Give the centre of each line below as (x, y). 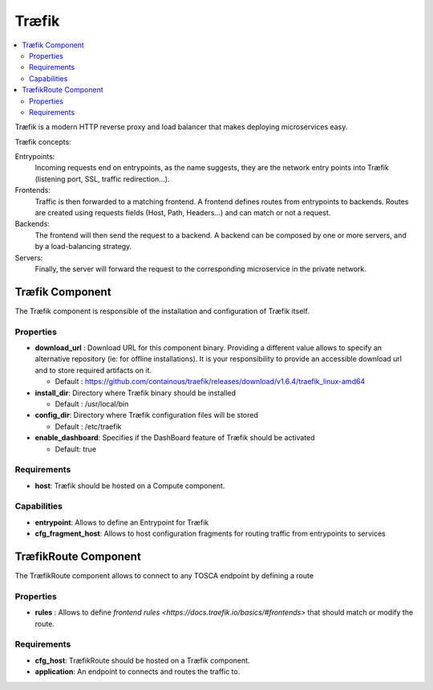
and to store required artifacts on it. (93, 370)
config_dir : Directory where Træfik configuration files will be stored (146, 415)
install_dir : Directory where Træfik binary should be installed (136, 393)
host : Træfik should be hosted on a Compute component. (130, 485)
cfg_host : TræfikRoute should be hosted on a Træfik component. (142, 660)
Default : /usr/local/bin (92, 404)
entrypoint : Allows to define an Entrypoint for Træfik (122, 522)
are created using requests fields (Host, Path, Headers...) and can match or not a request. (183, 213)
